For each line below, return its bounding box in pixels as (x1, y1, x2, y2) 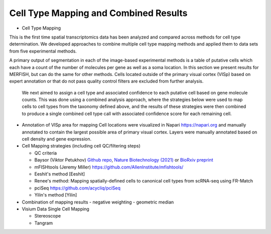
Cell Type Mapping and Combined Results (9, 7, 188, 18)
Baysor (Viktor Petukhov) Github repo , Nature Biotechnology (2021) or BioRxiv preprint (34, 157, 213, 163)
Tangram (34, 220, 53, 226)
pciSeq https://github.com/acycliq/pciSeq (34, 185, 120, 191)
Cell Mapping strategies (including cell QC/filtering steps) (22, 143, 141, 149)
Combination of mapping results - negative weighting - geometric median (22, 199, 174, 205)
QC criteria (34, 150, 57, 156)
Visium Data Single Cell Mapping (22, 205, 90, 212)
